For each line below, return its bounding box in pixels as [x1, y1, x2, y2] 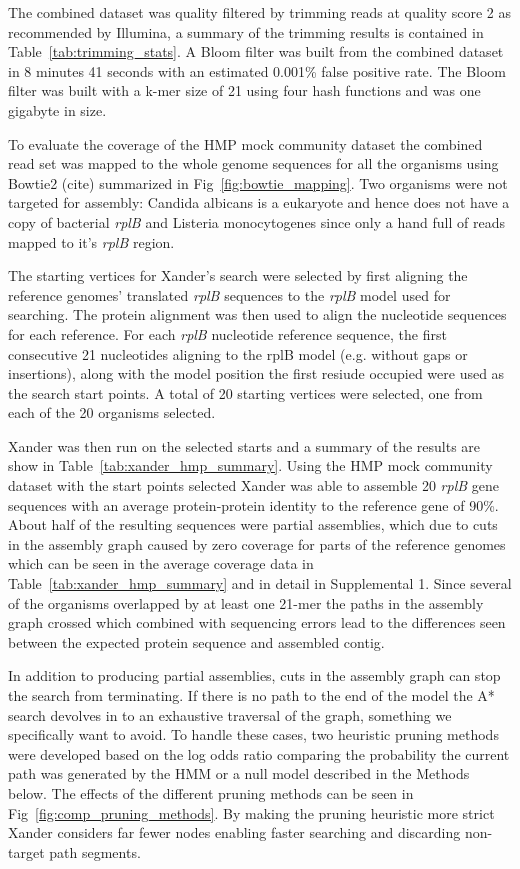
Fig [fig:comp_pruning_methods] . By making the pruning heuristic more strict [8, 802, 495, 823]
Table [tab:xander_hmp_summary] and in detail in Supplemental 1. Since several [8, 573, 512, 594]
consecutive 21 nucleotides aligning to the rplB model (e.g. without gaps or [8, 343, 468, 364]
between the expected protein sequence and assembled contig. [8, 631, 385, 652]
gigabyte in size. [8, 99, 107, 120]
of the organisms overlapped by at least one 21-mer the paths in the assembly [8, 592, 484, 613]
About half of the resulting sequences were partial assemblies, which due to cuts [8, 514, 498, 535]
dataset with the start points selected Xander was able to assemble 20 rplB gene [8, 475, 500, 496]
